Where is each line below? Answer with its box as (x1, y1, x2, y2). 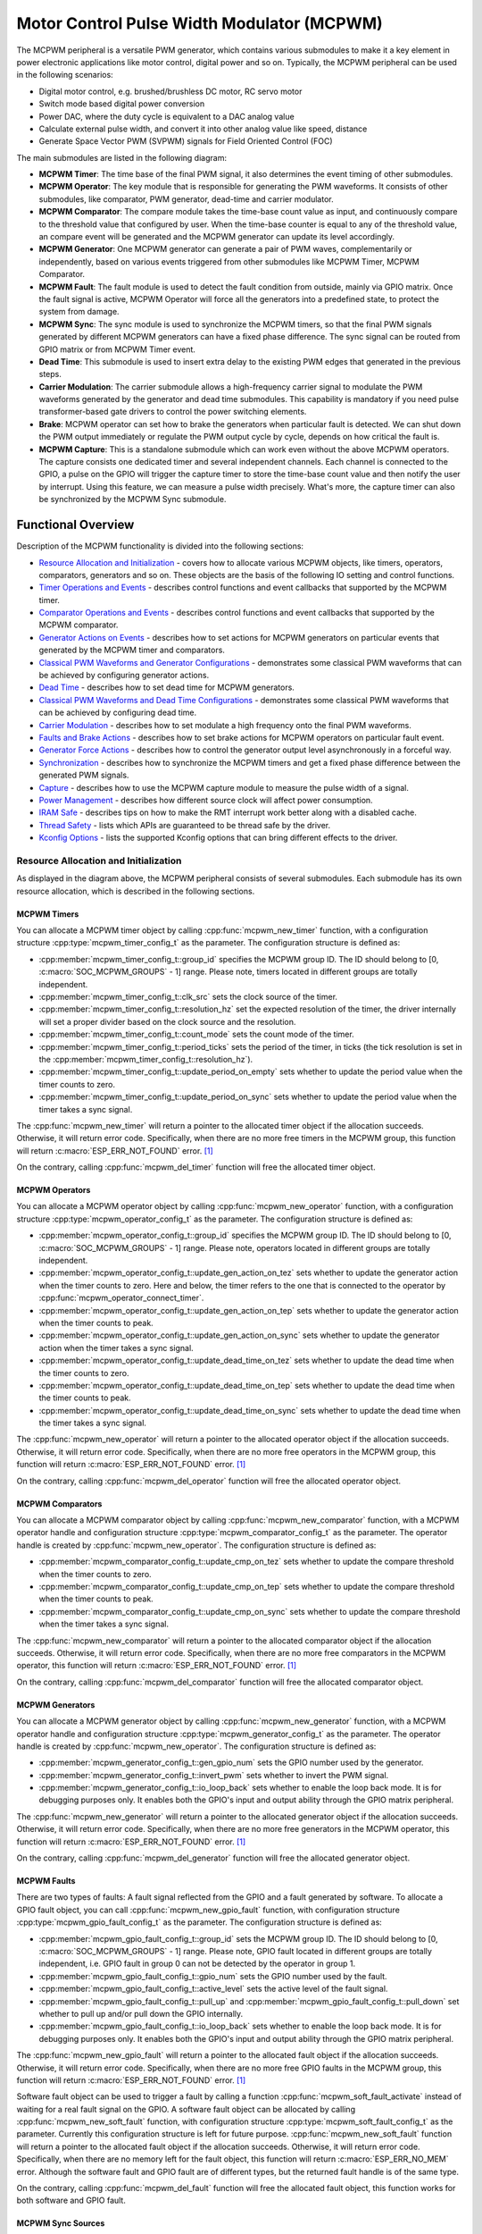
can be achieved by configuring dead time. (38, 707, 197, 718)
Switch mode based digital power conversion (38, 98, 205, 109)
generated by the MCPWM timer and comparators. (38, 644, 225, 656)
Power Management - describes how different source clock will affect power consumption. (38, 794, 374, 805)
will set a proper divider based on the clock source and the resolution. (38, 1016, 296, 1027)
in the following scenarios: (16, 70, 113, 80)
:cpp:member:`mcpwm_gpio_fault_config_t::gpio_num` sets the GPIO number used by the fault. (38, 1970, 387, 1981)
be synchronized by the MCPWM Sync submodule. (38, 494, 227, 505)
